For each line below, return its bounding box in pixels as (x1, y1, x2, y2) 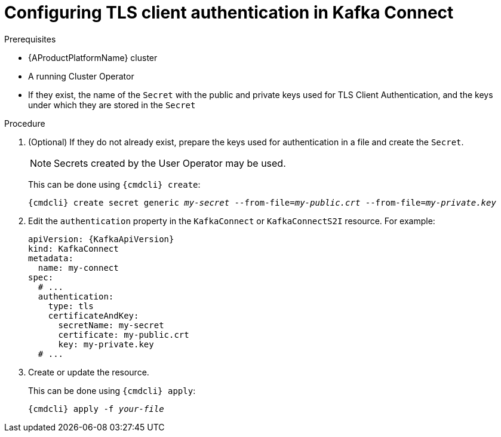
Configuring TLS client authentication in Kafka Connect (4, 2, 454, 23)
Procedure (4, 118, 45, 129)
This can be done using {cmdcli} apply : (28, 385, 196, 396)
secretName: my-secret (58, 320, 164, 330)
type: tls (48, 301, 94, 311)
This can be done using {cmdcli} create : (28, 179, 201, 190)
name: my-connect (38, 262, 119, 273)
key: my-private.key (58, 339, 154, 349)
